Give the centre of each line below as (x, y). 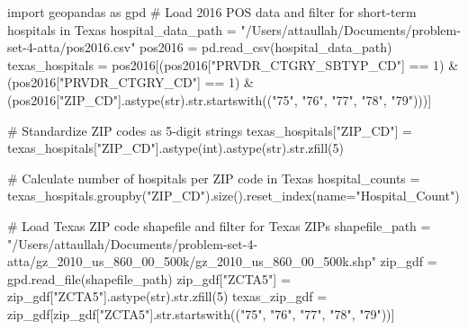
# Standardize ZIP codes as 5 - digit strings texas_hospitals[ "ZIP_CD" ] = (210, 130)
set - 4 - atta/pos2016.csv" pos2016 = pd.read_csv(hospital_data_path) (200, 47)
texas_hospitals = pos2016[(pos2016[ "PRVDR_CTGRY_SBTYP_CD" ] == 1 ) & (233, 64)
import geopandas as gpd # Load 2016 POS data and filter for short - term (212, 12)
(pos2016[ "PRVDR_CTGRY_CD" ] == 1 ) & (130, 82)
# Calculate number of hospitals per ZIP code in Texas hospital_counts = (214, 178)
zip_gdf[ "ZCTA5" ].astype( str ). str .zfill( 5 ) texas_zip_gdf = (167, 296)
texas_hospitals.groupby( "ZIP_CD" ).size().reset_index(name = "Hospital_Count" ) (234, 196)
